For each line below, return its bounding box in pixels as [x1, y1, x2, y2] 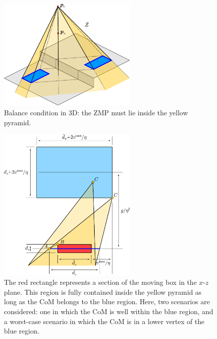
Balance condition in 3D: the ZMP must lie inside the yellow [4, 107, 188, 117]
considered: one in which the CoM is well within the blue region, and [4, 306, 214, 316]
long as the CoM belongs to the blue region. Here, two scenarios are [4, 296, 210, 307]
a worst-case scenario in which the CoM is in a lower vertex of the [4, 316, 205, 326]
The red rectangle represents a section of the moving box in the [4, 277, 197, 287]
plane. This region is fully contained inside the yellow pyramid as [4, 286, 202, 297]
